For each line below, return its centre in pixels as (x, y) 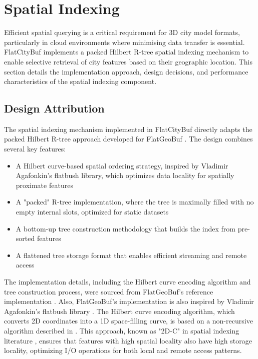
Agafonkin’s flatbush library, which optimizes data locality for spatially (125, 175)
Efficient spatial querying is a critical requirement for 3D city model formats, (122, 32)
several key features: (35, 149)
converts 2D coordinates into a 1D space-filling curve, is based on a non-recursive (128, 321)
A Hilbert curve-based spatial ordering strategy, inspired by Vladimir (122, 165)
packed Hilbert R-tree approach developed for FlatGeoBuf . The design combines (128, 139)
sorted (25, 238)
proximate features (44, 185)
